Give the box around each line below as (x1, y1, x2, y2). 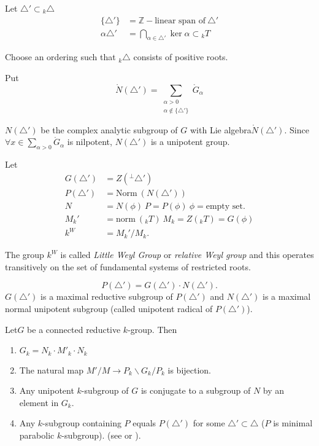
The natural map (19, 363, 84, 376)
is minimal (273, 417, 313, 429)
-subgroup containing (42, 417, 121, 429)
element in (19, 396, 59, 409)
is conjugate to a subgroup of (140, 384, 251, 397)
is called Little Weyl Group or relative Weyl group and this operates (60, 248, 314, 261)
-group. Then (128, 323, 177, 335)
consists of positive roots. (133, 50, 228, 63)
